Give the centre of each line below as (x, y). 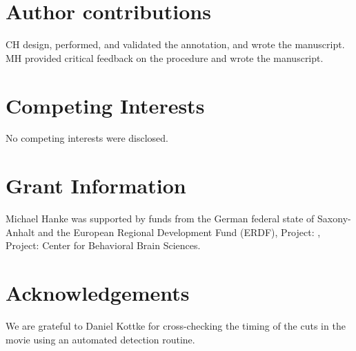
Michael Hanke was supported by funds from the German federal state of (160, 219)
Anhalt (20, 232)
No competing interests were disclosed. (87, 138)
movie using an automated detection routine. (100, 339)
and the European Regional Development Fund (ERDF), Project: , (179, 232)
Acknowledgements (98, 293)
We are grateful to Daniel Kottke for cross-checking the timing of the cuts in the (176, 326)
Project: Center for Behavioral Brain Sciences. (103, 245)
